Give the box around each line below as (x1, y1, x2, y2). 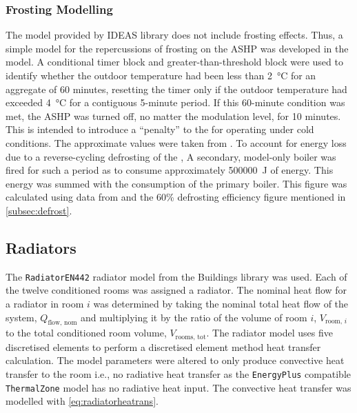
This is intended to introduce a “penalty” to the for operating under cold (6, 122, 314, 137)
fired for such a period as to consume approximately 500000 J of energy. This (6, 163, 334, 177)
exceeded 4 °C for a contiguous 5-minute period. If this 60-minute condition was (6, 95, 345, 110)
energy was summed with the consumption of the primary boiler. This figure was (6, 176, 347, 190)
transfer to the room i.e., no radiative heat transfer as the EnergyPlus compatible (6, 367, 351, 381)
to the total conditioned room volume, (6, 325, 167, 340)
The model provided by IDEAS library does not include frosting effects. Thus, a (6, 28, 343, 42)
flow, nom (48, 319, 77, 327)
